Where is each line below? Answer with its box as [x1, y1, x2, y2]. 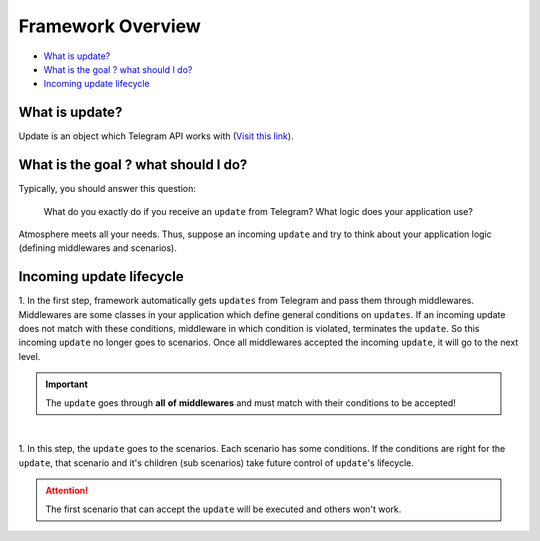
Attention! [45, 485, 89, 497]
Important [45, 378, 89, 390]
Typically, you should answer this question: [18, 183, 197, 195]
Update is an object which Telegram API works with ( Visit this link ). [18, 130, 294, 142]
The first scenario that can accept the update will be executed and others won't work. [45, 503, 402, 515]
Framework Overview [18, 15, 202, 37]
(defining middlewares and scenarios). [18, 242, 177, 254]
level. [18, 350, 41, 362]
